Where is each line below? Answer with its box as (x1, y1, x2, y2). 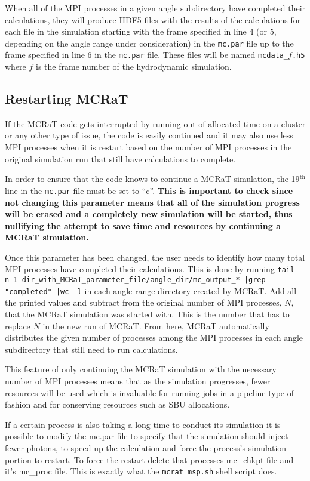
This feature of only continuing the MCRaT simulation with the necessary (5, 363, 277, 375)
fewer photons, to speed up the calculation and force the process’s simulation (5, 441, 287, 454)
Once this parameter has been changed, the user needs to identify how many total (5, 251, 305, 263)
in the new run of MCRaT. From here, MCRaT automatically (42, 319, 269, 332)
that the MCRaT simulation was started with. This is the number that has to (5, 308, 290, 320)
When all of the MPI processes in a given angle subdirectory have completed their (5, 2, 306, 14)
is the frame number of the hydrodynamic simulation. (36, 60, 232, 73)
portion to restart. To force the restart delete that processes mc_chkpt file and (5, 453, 294, 465)
